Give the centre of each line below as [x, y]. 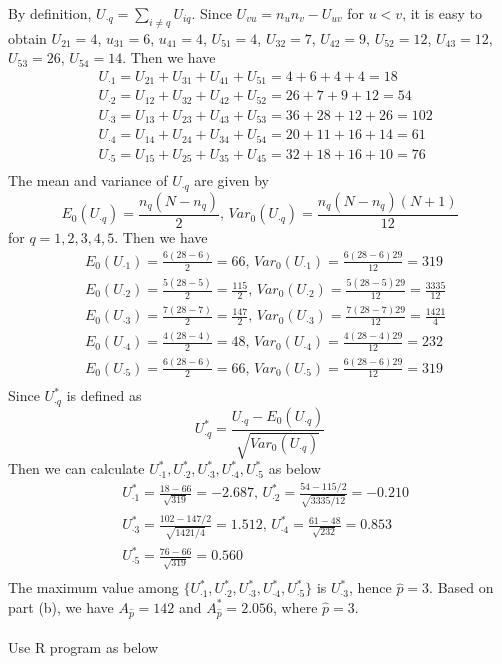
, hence [370, 587]
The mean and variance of [88, 180]
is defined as [104, 395]
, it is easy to [442, 13]
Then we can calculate [76, 468]
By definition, [50, 13]
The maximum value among [93, 587]
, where [295, 606]
